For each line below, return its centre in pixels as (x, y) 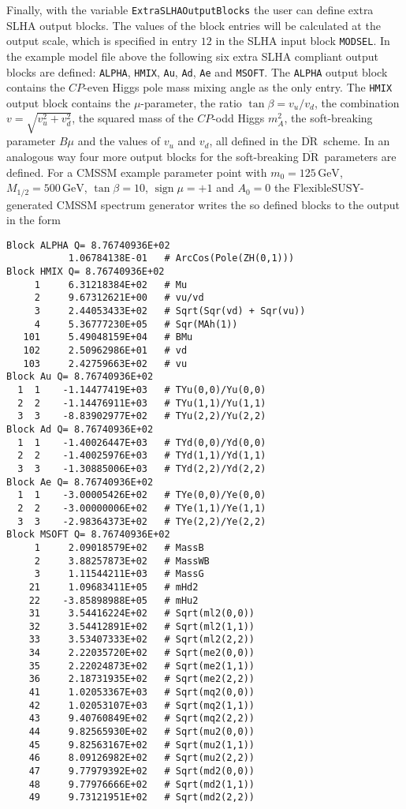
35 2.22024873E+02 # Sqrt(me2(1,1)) (142, 666)
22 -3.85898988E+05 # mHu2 (114, 600)
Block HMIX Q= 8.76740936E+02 (86, 272)
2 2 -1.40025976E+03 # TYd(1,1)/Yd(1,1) (142, 456)
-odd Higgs (238, 118)
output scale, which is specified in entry (102, 41)
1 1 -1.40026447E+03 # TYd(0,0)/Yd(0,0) (142, 442)
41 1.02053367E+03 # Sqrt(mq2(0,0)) (142, 693)
